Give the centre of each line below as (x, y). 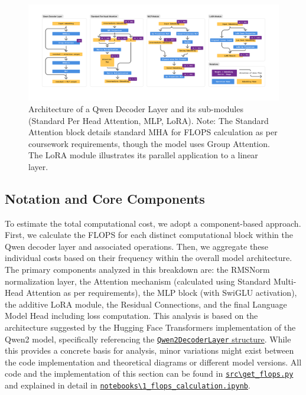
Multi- (285, 281)
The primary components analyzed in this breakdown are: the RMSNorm (137, 270)
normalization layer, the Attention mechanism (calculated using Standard (138, 281)
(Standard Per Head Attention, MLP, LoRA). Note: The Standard (149, 120)
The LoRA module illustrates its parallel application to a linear (143, 155)
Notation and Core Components (105, 198)
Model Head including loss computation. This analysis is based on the (131, 316)
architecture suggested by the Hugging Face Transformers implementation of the (150, 327)
